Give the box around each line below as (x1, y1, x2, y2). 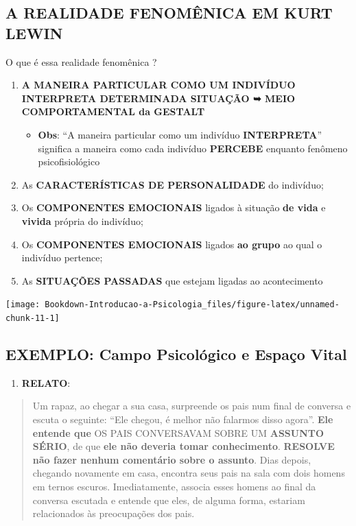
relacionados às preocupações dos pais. (32, 506, 195, 521)
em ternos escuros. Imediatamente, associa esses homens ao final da (32, 479, 316, 493)
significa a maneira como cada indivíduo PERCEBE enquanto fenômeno (38, 141, 348, 155)
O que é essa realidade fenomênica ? (5, 54, 157, 69)
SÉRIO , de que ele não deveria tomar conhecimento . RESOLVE (32, 439, 335, 453)
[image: (5, 300, 40, 310)
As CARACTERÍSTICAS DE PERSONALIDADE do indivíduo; (21, 177, 324, 191)
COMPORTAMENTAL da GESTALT (21, 104, 205, 119)
